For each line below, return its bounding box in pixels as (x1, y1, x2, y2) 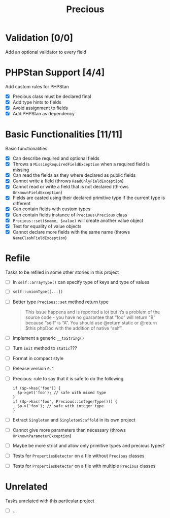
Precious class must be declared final (12, 93, 91, 100)
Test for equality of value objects (12, 223, 82, 229)
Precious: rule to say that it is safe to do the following (12, 375, 124, 381)
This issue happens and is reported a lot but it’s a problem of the (25, 309, 160, 315)
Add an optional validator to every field (5, 49, 86, 55)
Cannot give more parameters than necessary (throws (12, 427, 126, 433)
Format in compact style (12, 355, 64, 361)
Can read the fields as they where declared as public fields (12, 172, 136, 178)
